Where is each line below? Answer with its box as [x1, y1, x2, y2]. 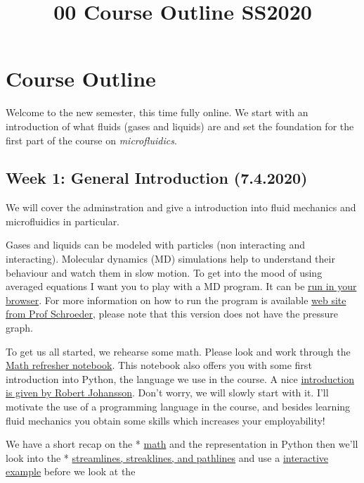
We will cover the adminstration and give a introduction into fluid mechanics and [6, 200, 356, 215]
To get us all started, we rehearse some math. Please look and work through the [6, 344, 351, 358]
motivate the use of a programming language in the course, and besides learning [6, 399, 351, 414]
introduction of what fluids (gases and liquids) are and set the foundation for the [6, 118, 354, 133]
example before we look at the [6, 464, 136, 479]
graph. [6, 320, 33, 335]
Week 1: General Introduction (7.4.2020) [6, 167, 308, 189]
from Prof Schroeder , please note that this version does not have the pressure [6, 306, 339, 321]
